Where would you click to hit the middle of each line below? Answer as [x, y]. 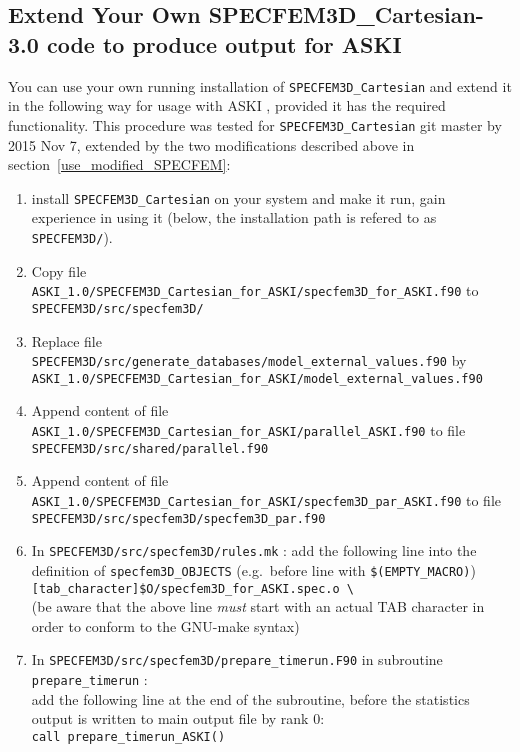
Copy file [59, 270]
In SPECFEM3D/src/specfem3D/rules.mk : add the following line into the [254, 550]
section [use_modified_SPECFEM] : [119, 164]
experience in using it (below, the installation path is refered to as [234, 217]
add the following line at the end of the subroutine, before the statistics [250, 698]
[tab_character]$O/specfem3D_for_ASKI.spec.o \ [192, 588]
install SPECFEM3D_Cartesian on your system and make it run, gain [238, 197]
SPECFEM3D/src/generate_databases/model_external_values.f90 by [249, 360]
